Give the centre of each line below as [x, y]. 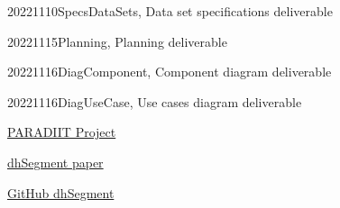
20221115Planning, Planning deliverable [117, 41]
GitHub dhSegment [61, 192]
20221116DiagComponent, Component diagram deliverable [170, 72]
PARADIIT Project [62, 132]
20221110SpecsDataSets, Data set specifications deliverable [170, 11]
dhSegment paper [55, 162]
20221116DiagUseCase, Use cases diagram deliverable [155, 101]
